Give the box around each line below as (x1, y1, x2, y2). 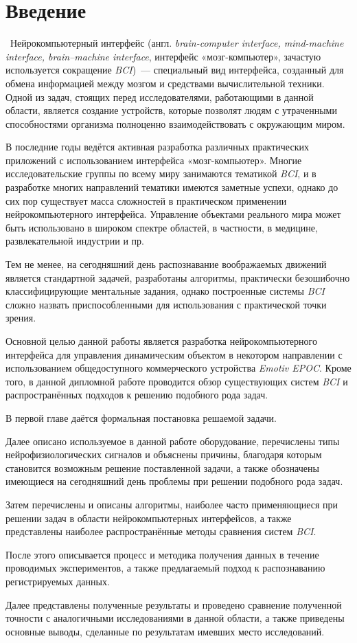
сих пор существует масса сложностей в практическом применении (5, 193, 287, 207)
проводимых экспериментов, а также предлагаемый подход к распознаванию (5, 561, 325, 575)
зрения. (5, 311, 36, 325)
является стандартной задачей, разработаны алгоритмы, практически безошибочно (5, 270, 350, 284)
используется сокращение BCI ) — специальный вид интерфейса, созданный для (5, 63, 344, 77)
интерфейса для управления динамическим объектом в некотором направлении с (5, 347, 343, 361)
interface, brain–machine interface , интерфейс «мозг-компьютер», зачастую (5, 49, 321, 63)
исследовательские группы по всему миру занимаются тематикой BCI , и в (5, 166, 316, 181)
